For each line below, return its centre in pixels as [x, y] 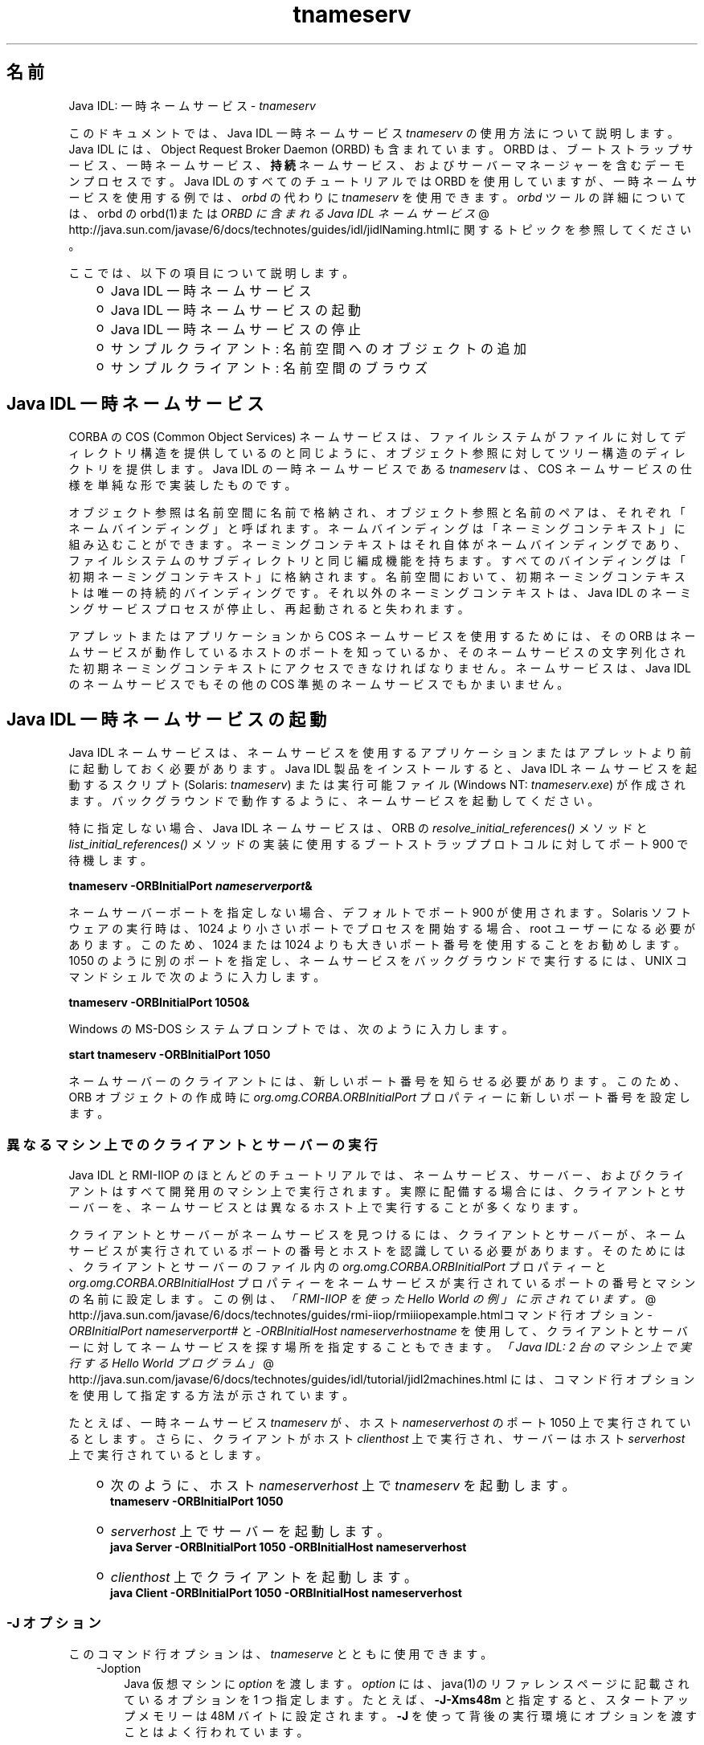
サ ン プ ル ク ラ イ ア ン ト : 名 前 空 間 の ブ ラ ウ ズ [269, 368]
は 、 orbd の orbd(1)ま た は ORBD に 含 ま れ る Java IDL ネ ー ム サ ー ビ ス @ [279, 213]
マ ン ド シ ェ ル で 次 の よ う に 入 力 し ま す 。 [197, 977]
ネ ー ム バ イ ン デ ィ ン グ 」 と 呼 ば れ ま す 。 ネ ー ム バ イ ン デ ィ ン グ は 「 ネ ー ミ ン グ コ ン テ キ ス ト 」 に [377, 529]
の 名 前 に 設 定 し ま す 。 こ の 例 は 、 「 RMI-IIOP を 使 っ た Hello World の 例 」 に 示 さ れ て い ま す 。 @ [362, 1299]
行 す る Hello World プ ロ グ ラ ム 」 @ [171, 1363]
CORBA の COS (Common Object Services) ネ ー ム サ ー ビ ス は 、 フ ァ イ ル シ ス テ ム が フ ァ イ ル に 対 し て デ [377, 437]
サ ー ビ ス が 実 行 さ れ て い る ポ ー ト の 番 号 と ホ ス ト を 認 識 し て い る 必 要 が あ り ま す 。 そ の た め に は [377, 1251]
